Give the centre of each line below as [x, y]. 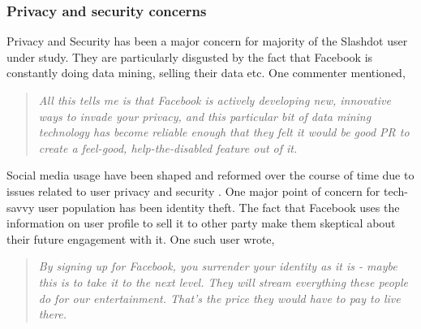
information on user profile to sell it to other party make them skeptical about [201, 223]
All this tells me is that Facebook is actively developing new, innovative [215, 100]
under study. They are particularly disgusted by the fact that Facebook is [190, 56]
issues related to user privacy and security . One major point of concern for [193, 190]
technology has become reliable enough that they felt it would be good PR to [224, 132]
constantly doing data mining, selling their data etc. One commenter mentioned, [206, 73]
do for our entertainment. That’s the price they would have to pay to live [219, 298]
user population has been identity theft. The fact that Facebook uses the [219, 207]
